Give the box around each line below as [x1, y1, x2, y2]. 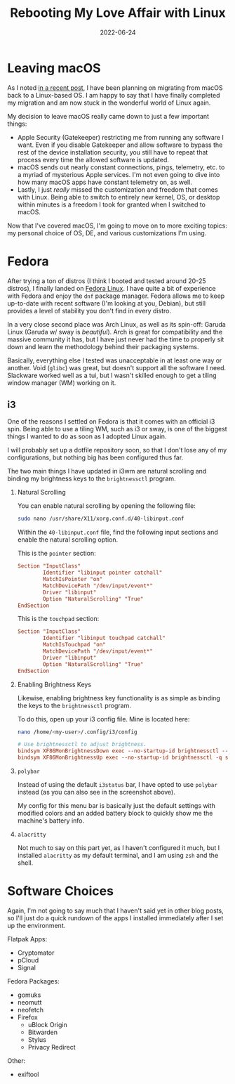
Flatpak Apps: [7, 935, 48, 943]
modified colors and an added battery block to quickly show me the [17, 809, 213, 818]
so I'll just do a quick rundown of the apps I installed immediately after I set [7, 914, 224, 922]
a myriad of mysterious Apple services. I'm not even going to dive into [17, 170, 220, 178]
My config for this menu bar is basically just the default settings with [17, 802, 215, 810]
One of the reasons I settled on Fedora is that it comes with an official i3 [7, 417, 215, 426]
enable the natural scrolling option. [17, 535, 118, 544]
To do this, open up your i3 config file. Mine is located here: [17, 714, 190, 723]
